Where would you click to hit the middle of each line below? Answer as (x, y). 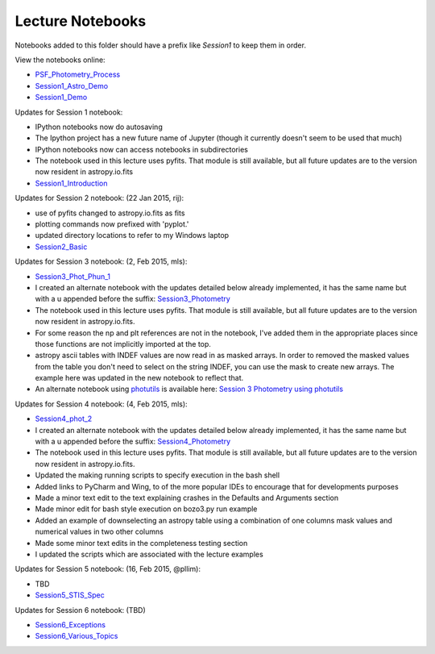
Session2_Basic (61, 247)
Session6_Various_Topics (77, 636)
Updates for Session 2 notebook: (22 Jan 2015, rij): (99, 198)
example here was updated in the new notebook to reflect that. (139, 378)
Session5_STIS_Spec (70, 595)
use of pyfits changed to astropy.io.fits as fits (110, 213)
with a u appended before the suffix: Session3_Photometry (133, 299)
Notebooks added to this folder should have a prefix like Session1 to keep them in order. (160, 45)
